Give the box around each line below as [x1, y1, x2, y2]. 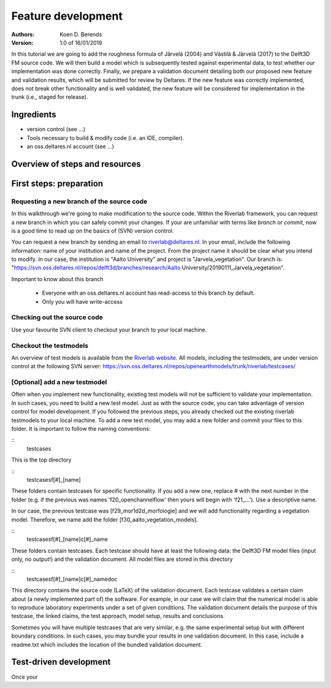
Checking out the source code [11, 313, 104, 322]
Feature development [11, 9, 123, 23]
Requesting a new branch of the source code [11, 197, 148, 206]
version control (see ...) [26, 126, 86, 133]
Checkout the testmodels [11, 341, 89, 350]
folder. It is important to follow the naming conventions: [11, 425, 151, 433]
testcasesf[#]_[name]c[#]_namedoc [26, 575, 118, 582]
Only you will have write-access [42, 298, 123, 305]
